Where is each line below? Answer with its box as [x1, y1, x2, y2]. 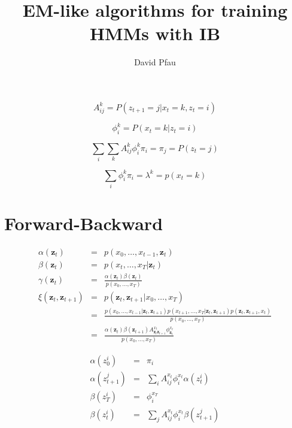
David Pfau [134, 56, 176, 68]
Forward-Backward [4, 211, 163, 236]
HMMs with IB [89, 21, 221, 46]
